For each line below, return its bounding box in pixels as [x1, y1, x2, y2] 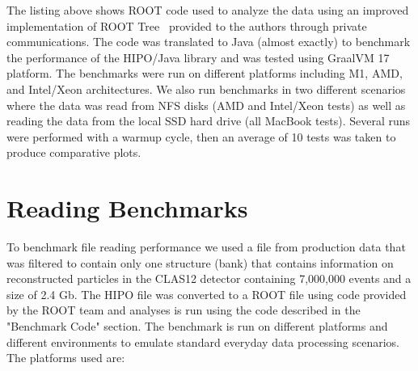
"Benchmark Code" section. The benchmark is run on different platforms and [6, 318, 388, 335]
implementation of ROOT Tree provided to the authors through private [6, 17, 367, 34]
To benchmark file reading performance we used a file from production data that [6, 238, 406, 255]
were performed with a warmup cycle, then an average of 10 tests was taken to [6, 128, 396, 145]
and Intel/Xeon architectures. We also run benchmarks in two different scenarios [6, 80, 406, 97]
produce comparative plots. [6, 144, 141, 161]
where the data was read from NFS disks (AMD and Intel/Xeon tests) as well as [6, 96, 406, 113]
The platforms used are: [6, 349, 125, 366]
